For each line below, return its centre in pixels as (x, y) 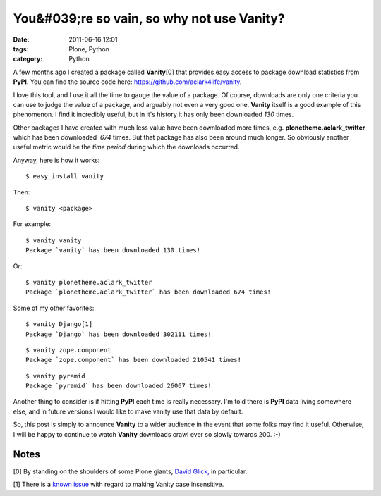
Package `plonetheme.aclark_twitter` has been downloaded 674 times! (149, 292)
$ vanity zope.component (68, 350)
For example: (32, 224)
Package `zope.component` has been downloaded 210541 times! (133, 360)
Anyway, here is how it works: (56, 160)
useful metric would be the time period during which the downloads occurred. (126, 147)
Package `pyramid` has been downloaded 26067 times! (119, 386)
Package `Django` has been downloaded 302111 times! (119, 334)
